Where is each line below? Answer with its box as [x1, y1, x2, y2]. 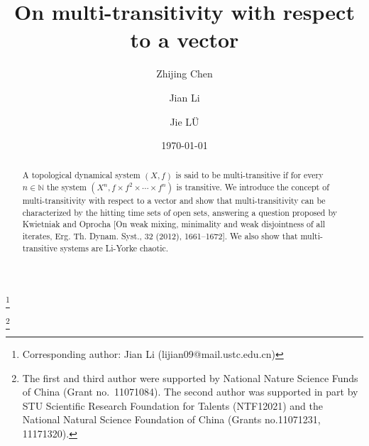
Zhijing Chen [156, 66, 213, 81]
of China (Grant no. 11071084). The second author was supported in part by [22, 384, 358, 399]
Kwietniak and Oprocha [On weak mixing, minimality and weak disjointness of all [22, 218, 326, 230]
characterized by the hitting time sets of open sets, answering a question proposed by [22, 206, 337, 218]
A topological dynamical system [22, 169, 141, 181]
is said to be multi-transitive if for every [175, 169, 324, 181]
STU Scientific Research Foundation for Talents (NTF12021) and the [22, 398, 323, 413]
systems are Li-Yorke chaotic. [60, 241, 169, 254]
